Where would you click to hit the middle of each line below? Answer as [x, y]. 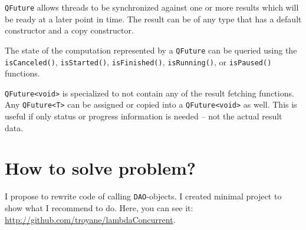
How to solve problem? [100, 168]
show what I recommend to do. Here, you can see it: [99, 208]
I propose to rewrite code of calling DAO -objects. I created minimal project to [143, 196]
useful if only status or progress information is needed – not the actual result [144, 116]
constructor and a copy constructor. [69, 30]
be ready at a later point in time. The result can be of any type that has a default [153, 19]
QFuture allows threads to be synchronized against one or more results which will [152, 7]
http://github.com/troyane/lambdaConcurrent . [90, 219]
